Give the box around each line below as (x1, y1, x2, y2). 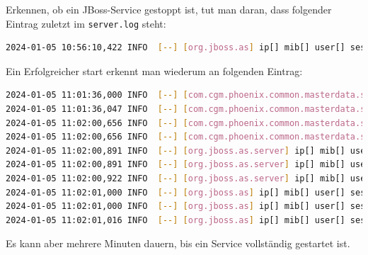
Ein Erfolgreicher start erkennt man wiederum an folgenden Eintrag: (6, 63, 303, 78)
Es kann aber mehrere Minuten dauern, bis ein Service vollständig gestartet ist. (6, 236, 350, 251)
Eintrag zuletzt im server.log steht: (6, 16, 166, 30)
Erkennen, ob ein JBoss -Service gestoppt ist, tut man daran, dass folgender (6, 2, 332, 16)
